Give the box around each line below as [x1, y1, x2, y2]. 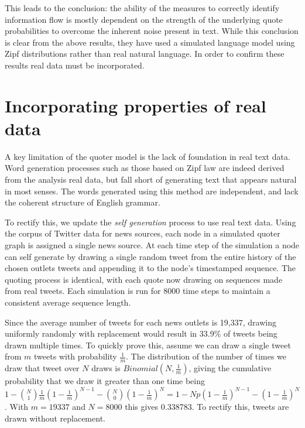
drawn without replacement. [5, 412, 105, 424]
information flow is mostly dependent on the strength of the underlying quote [5, 13, 283, 25]
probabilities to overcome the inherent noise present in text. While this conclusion [5, 25, 299, 37]
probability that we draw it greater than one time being [5, 375, 205, 387]
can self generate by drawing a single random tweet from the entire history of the [5, 250, 296, 262]
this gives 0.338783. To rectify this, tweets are [125, 400, 289, 413]
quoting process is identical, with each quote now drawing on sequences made [5, 273, 283, 285]
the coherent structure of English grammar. [5, 196, 160, 208]
